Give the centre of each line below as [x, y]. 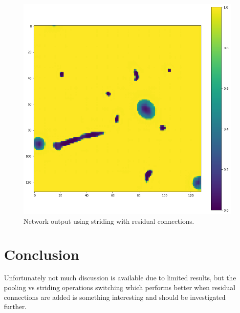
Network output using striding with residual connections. [109, 221]
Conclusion [42, 254]
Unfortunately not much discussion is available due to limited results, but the [120, 278]
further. [15, 306]
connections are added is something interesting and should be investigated [115, 297]
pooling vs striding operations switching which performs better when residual [120, 287]
